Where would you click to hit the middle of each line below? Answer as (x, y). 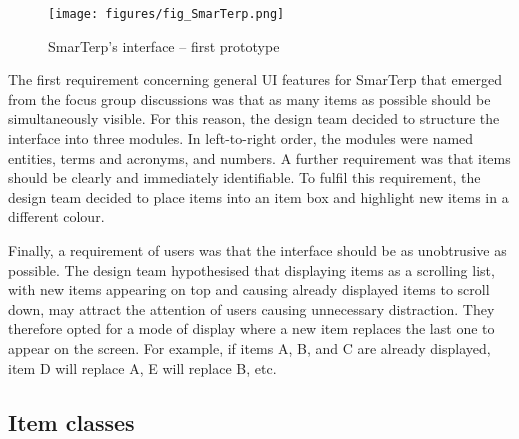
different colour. (56, 216)
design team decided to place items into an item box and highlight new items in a (258, 196)
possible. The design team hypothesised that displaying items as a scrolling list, (251, 269)
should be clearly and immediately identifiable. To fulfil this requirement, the (244, 177)
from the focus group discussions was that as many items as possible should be (249, 98)
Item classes (71, 421)
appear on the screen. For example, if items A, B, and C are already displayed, (249, 347)
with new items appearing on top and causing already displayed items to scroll (249, 289)
